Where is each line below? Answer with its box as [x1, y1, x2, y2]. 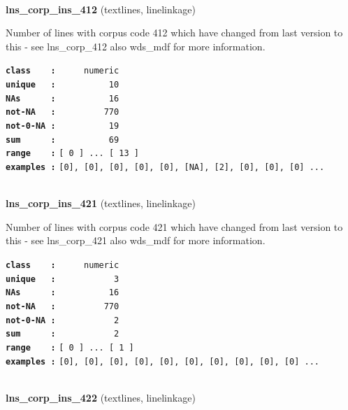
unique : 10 [6, 80, 119, 90]
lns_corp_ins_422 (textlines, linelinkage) [6, 390, 196, 404]
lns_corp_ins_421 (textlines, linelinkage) [6, 196, 196, 211]
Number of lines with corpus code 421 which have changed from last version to [6, 219, 343, 234]
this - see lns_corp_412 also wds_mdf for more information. [6, 38, 266, 53]
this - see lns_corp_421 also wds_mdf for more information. [6, 233, 266, 248]
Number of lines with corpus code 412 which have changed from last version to [6, 25, 343, 40]
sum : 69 [6, 134, 119, 145]
